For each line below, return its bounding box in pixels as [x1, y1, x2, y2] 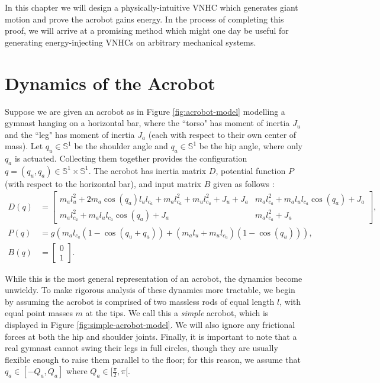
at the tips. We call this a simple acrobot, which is [85, 307, 269, 319]
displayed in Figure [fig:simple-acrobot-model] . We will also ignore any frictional [5, 318, 295, 330]
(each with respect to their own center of [148, 128, 297, 140]
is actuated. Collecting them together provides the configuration [14, 152, 247, 165]
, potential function [215, 164, 286, 176]
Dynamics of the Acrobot [5, 70, 215, 95]
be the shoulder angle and [74, 140, 168, 152]
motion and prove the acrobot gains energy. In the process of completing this [5, 12, 284, 25]
